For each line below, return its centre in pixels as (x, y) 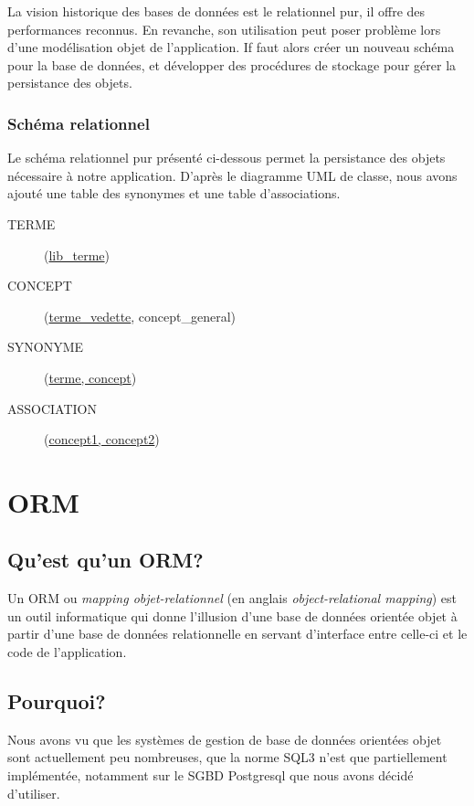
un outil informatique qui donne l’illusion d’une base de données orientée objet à (232, 615)
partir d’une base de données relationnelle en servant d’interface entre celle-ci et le (237, 634)
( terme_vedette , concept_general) (140, 316)
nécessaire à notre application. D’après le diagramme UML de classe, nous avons (232, 175)
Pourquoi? (57, 701)
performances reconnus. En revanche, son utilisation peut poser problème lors (224, 29)
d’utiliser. (34, 793)
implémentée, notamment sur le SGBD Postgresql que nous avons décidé (211, 775)
